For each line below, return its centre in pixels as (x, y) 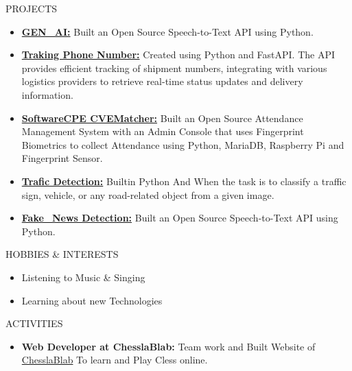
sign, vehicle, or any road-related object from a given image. (148, 194)
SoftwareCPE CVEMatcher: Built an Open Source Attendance (162, 118)
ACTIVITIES (34, 323)
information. (47, 94)
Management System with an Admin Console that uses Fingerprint (163, 131)
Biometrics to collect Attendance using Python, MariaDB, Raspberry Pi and (183, 144)
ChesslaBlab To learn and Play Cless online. (115, 360)
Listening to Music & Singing (83, 277)
